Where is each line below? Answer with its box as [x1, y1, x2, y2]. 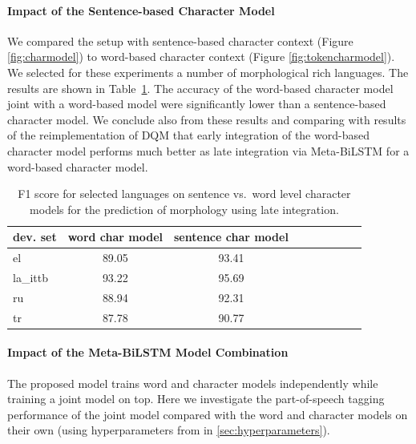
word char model [67, 228, 164, 245]
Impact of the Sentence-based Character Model [7, 2, 275, 18]
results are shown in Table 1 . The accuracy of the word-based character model [7, 79, 394, 96]
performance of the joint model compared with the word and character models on [7, 406, 408, 422]
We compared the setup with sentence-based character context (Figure [7, 32, 353, 49]
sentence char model [174, 228, 289, 245]
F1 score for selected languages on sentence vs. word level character [18, 185, 351, 202]
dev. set [13, 228, 57, 245]
